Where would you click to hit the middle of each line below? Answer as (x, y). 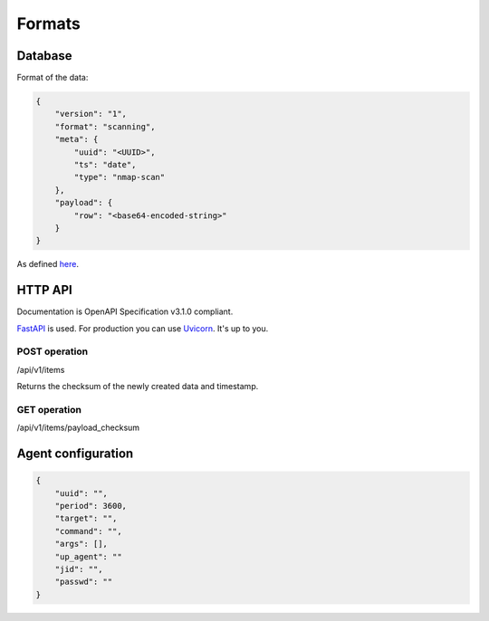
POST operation (53, 351)
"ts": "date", (105, 164)
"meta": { (77, 139)
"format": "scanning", (105, 126)
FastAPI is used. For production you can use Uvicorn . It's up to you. (143, 328)
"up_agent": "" (88, 556)
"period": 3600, (91, 506)
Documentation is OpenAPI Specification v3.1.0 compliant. (125, 311)
